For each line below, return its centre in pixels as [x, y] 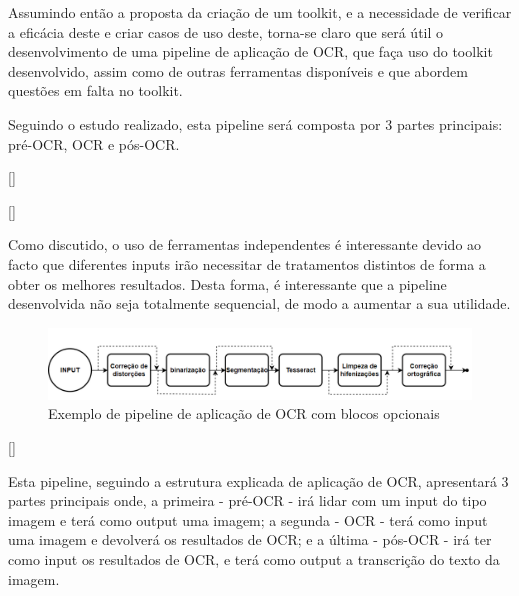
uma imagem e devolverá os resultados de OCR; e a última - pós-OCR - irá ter [250, 539]
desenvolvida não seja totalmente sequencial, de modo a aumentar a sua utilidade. [259, 303]
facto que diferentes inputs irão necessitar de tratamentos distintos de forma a [247, 263]
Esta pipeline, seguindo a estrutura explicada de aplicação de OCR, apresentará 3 [258, 480]
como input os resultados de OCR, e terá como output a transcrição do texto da [254, 558]
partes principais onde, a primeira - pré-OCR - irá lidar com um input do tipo [247, 500]
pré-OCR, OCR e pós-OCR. [94, 143]
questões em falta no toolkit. [95, 90]
